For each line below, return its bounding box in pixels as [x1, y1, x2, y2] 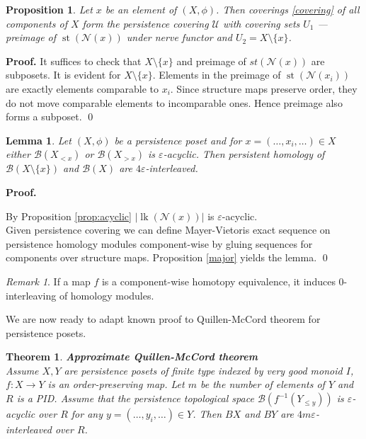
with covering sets [223, 16, 300, 30]
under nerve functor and [126, 30, 232, 45]
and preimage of [176, 53, 246, 68]
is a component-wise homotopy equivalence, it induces [101, 273, 336, 288]
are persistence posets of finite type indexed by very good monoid [64, 363, 343, 377]
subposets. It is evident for [6, 67, 121, 82]
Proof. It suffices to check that [6, 53, 142, 68]
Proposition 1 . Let [6, 2, 93, 16]
